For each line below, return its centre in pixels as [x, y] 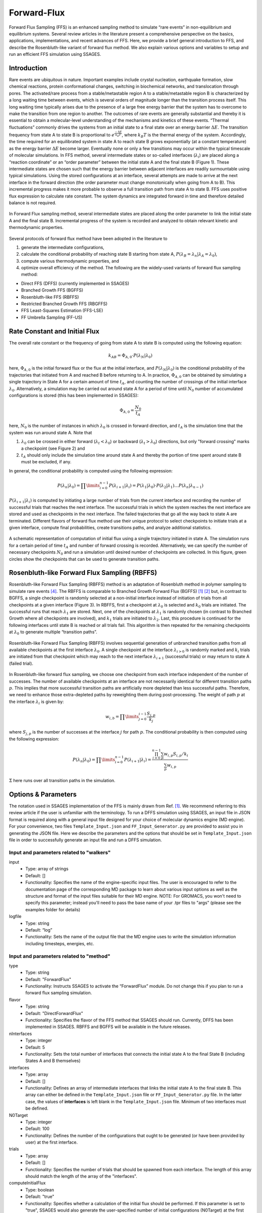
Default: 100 [37, 1129]
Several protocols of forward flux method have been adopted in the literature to [88, 238]
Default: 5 [35, 1047]
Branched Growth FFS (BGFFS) [52, 290]
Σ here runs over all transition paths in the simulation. [62, 781]
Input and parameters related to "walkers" [60, 852]
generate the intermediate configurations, [63, 247]
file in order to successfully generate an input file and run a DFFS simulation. [85, 840]
